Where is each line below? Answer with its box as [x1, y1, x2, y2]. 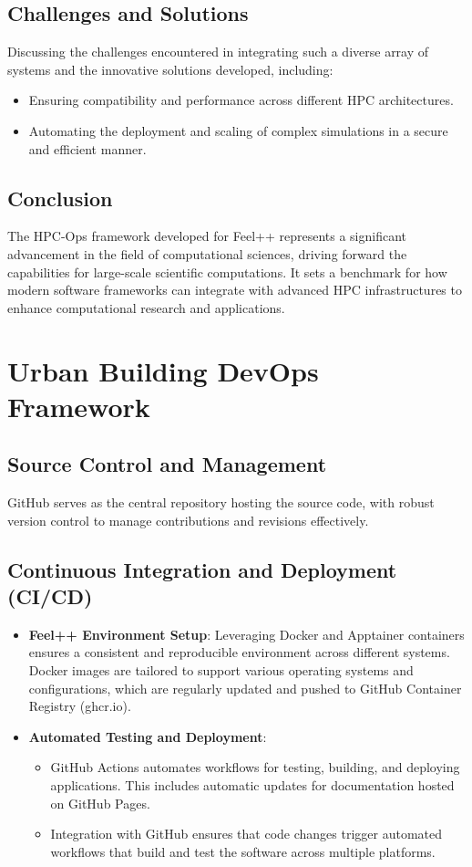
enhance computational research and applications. [7, 298, 285, 317]
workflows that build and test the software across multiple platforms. [50, 841, 436, 861]
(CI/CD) [7, 582, 93, 611]
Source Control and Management [7, 450, 327, 478]
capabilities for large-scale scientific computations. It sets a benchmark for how [7, 262, 447, 281]
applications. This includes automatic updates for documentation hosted [50, 776, 455, 795]
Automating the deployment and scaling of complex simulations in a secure [28, 120, 448, 140]
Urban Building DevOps [7, 351, 319, 389]
